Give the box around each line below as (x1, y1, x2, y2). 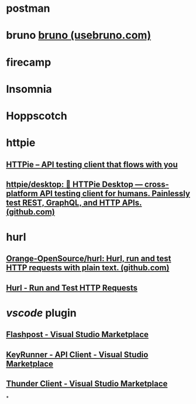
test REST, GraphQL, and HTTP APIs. (6, 197, 142, 207)
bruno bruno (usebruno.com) (6, 29, 151, 42)
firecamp (6, 55, 51, 69)
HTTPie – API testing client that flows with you (6, 159, 178, 169)
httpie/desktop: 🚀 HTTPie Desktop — (6, 179, 143, 189)
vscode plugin (6, 307, 77, 320)
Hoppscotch (6, 109, 67, 122)
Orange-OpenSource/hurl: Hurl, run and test (6, 254, 171, 264)
